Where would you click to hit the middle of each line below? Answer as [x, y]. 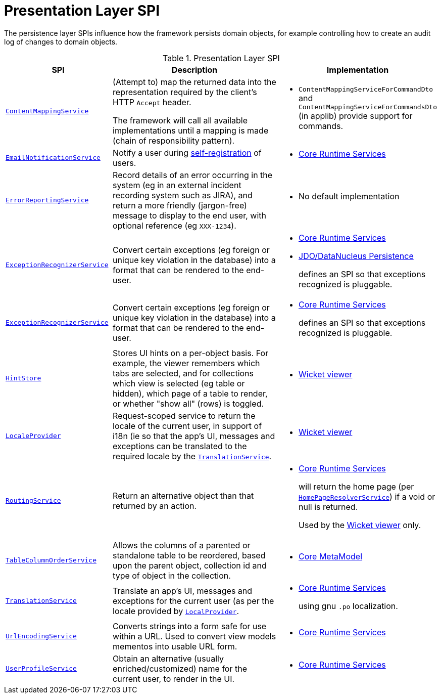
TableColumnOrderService [51, 560]
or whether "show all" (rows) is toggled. [188, 403]
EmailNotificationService [53, 158]
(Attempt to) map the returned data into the [194, 82]
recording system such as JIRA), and [183, 195]
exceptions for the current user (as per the [193, 601]
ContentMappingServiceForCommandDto [366, 89]
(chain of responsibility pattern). [174, 140]
